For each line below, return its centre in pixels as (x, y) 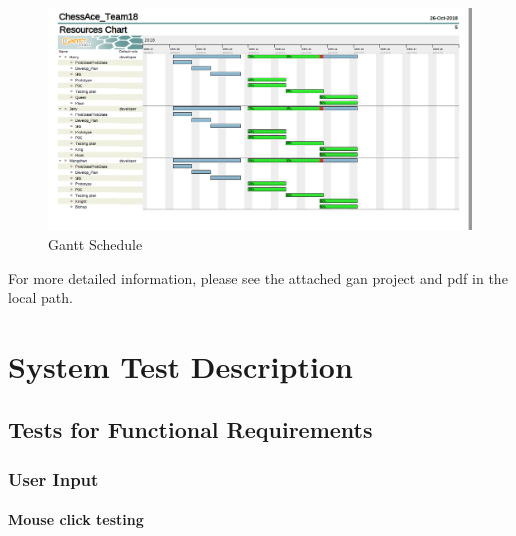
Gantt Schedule (95, 243)
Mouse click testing (76, 519)
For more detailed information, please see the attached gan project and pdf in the (258, 277)
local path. (40, 297)
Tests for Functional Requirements (190, 429)
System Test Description (180, 365)
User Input (53, 478)
